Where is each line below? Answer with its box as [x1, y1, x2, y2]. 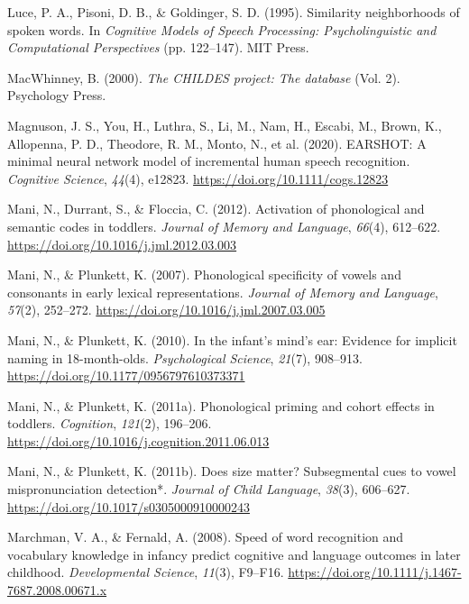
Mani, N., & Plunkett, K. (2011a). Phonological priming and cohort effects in [7, 396, 435, 415]
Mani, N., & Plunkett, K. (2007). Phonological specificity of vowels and [7, 265, 401, 284]
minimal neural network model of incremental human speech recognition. [7, 151, 410, 170]
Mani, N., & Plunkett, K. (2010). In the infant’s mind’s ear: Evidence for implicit [7, 330, 457, 349]
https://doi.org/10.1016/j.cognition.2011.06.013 [7, 431, 270, 450]
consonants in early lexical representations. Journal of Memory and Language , [7, 282, 438, 301]
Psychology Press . [7, 86, 106, 105]
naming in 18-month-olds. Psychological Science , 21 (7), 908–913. [7, 348, 363, 367]
